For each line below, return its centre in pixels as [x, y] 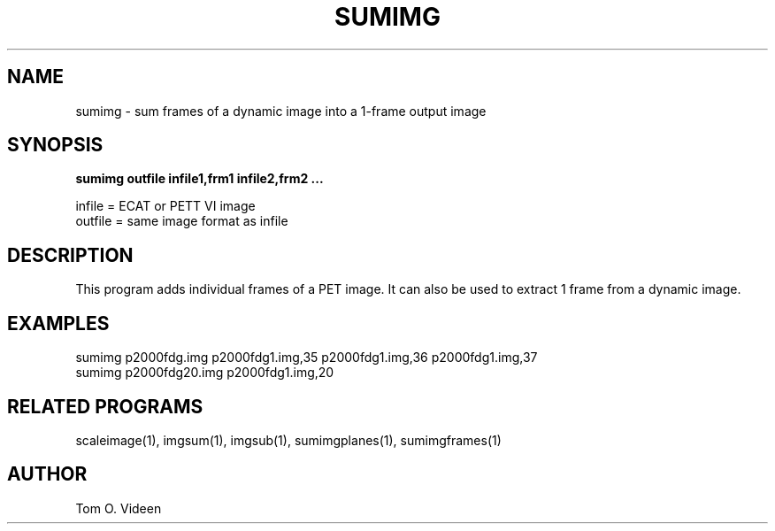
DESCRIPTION [70, 255]
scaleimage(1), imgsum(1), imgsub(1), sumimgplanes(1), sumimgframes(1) [288, 440]
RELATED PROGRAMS [105, 406]
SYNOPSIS [55, 145]
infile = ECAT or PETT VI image [165, 206]
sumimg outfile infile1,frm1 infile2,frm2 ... [200, 179]
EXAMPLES [58, 323]
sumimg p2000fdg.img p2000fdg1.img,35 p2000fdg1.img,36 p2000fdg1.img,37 [307, 358]
